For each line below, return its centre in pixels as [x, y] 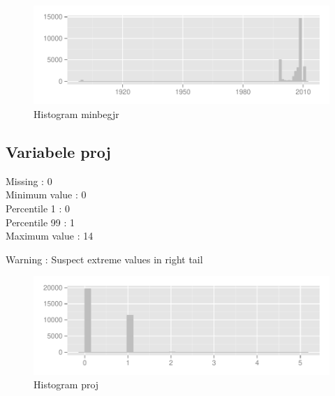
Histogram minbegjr [76, 113]
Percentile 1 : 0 [38, 208]
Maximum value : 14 [50, 236]
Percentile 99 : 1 [40, 222]
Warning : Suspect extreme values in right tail [104, 259]
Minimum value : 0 [46, 195]
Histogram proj [66, 384]
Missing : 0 [29, 181]
